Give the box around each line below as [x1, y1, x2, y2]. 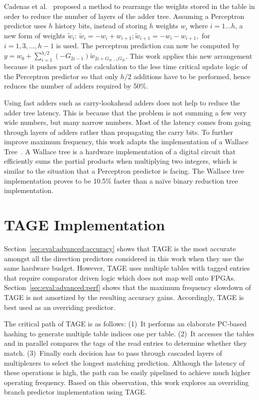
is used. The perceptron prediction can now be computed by [56, 40, 240, 51]
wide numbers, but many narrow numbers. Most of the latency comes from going [4, 117, 251, 127]
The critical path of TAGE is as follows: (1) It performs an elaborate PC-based [4, 318, 247, 329]
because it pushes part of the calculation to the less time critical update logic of [4, 61, 248, 72]
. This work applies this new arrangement [126, 50, 253, 61]
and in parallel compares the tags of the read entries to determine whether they [4, 338, 247, 348]
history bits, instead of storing [55, 20, 147, 31]
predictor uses [4, 20, 47, 31]
